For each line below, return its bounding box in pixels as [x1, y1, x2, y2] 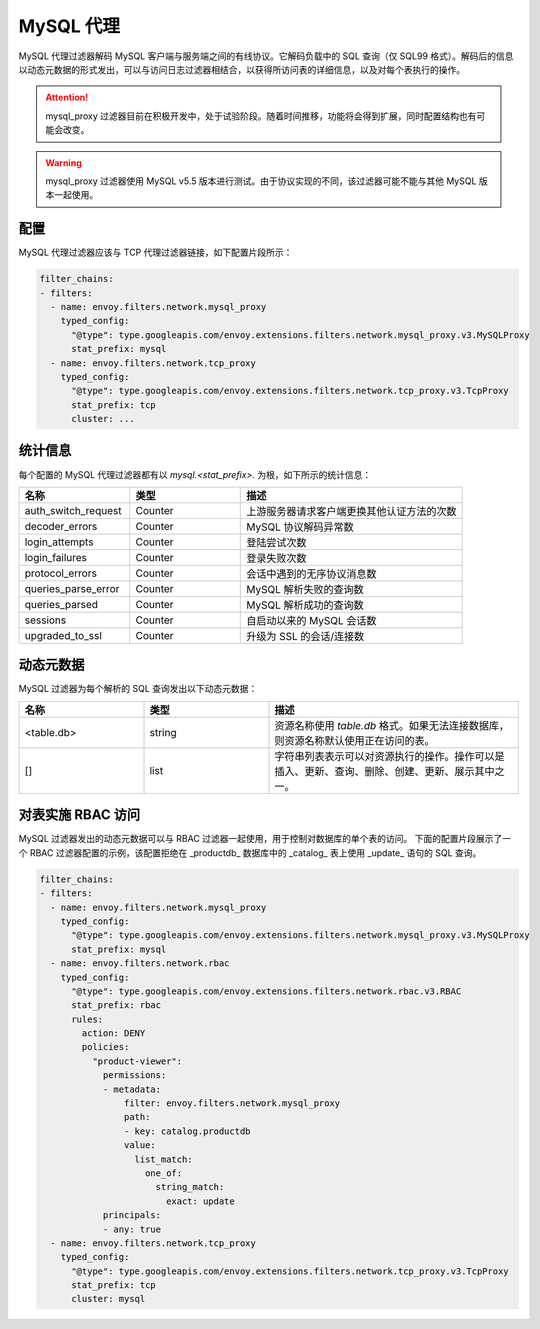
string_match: [155, 1181, 225, 1193]
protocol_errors [24, 566, 97, 580]
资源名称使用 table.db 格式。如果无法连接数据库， [274, 718, 510, 732]
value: [123, 1140, 157, 1151]
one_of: [145, 1167, 183, 1179]
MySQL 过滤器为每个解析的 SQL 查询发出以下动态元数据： [18, 683, 258, 695]
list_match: [134, 1153, 194, 1165]
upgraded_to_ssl [24, 628, 102, 642]
